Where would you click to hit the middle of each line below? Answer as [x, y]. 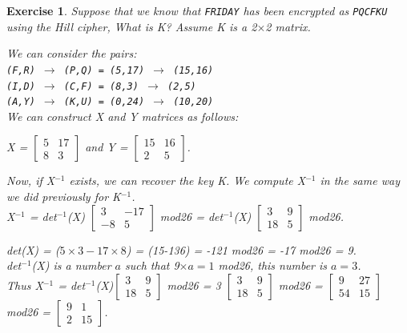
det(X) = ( [33, 249]
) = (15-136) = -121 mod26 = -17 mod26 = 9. [241, 249]
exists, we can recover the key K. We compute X [187, 181]
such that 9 [152, 265]
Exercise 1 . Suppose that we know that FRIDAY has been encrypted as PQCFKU [197, 10]
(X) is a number [71, 265]
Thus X [25, 285]
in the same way [360, 181]
